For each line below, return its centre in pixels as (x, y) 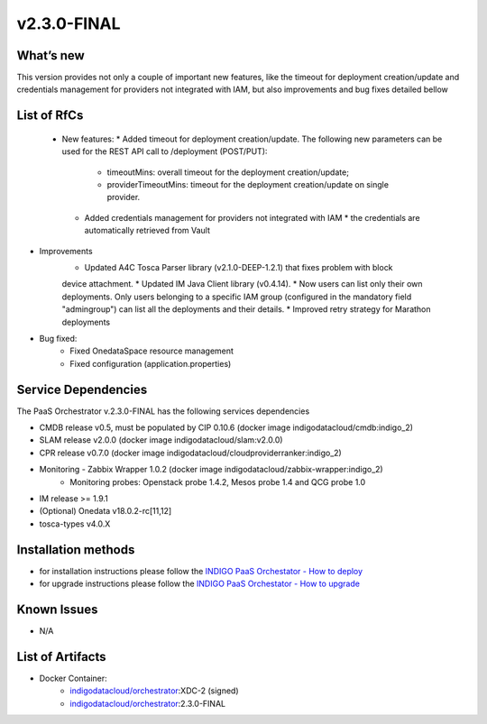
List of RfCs (50, 116)
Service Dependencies (82, 389)
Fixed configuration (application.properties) (151, 363)
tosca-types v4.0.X (75, 524)
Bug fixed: (58, 338)
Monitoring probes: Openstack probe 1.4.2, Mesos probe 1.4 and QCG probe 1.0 (218, 481)
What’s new (51, 55)
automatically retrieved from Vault (147, 231)
